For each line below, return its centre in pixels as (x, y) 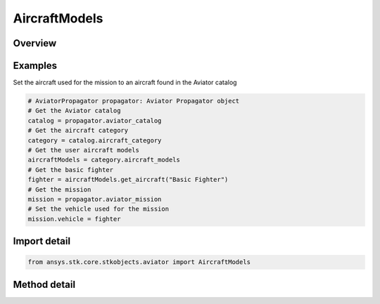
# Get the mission (59, 189)
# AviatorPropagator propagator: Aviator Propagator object (134, 101)
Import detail (42, 241)
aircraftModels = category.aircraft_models (104, 160)
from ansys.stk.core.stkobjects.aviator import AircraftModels (139, 262)
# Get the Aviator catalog (74, 111)
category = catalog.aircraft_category (95, 140)
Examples (35, 66)
